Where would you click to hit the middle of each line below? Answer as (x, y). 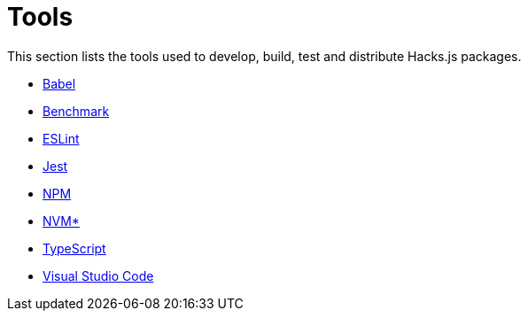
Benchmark (76, 111)
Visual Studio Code (98, 275)
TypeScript (74, 248)
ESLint (61, 138)
